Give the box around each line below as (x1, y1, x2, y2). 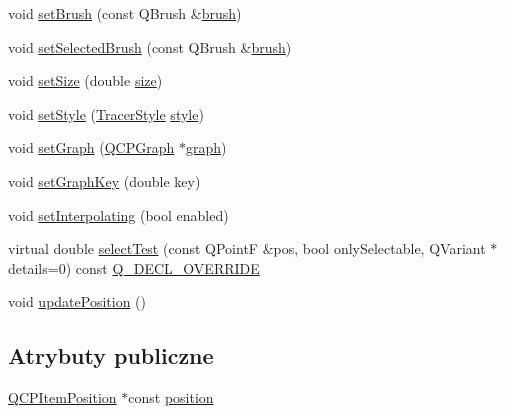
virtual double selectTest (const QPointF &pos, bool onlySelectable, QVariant (8, 238, 486, 259)
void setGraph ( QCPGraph (8, 137, 175, 158)
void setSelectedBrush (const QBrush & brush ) (8, 36, 292, 57)
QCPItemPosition (8, 387, 117, 408)
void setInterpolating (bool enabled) (8, 204, 229, 225)
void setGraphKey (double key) (8, 170, 201, 191)
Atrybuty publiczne (8, 340, 214, 371)
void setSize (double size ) (8, 70, 163, 91)
